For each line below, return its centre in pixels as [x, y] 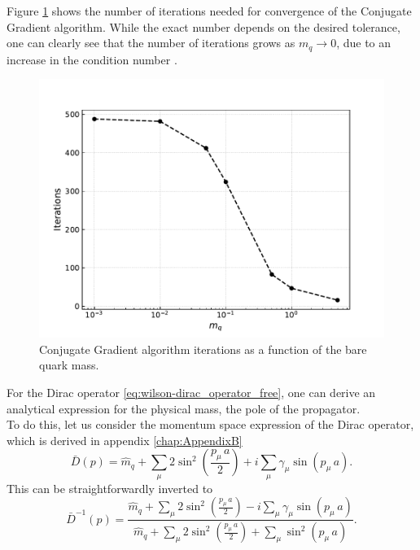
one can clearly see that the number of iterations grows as [151, 43]
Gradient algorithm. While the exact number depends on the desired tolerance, [203, 26]
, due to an [364, 43]
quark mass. [69, 365]
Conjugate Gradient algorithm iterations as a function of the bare [203, 349]
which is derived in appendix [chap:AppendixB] [125, 440]
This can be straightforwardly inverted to [110, 488]
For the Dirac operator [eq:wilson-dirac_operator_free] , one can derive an [191, 393]
